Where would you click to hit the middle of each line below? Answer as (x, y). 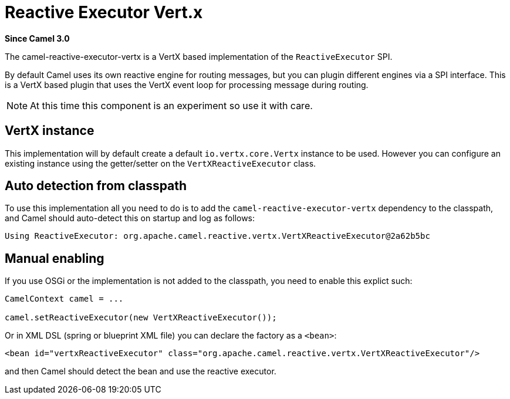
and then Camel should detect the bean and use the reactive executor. (141, 371)
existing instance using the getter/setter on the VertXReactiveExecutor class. (161, 163)
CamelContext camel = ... (64, 299)
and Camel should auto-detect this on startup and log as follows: (130, 218)
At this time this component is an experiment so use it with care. (171, 105)
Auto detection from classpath (96, 186)
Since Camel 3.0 (37, 38)
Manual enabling (55, 258)
